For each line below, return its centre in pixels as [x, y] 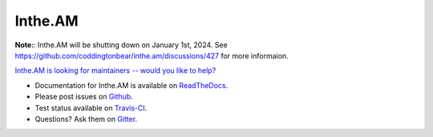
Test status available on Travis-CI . [91, 107]
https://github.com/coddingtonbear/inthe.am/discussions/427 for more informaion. [152, 55]
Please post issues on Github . [84, 97]
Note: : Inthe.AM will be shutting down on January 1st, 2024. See [121, 45]
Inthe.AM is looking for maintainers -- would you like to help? [115, 71]
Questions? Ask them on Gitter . [86, 119]
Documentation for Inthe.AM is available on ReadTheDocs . [132, 85]
